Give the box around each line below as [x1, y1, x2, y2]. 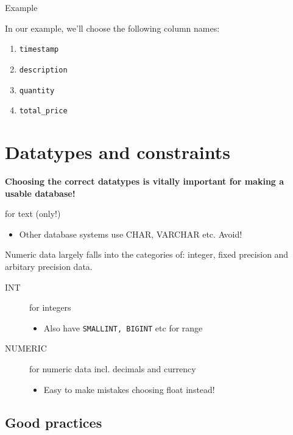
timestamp [19, 45, 59, 54]
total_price [19, 107, 68, 116]
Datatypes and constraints [5, 140, 230, 164]
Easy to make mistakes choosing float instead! [43, 383, 215, 395]
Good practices [5, 412, 102, 431]
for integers [29, 301, 71, 314]
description [19, 65, 68, 74]
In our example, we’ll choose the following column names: [5, 21, 220, 34]
